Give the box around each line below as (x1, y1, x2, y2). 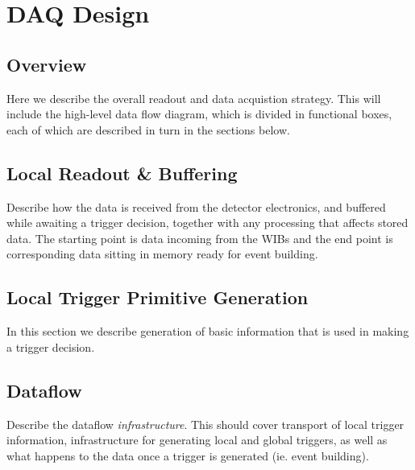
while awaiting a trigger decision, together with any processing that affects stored (6, 214, 409, 231)
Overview (6, 52, 87, 76)
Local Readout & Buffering (6, 160, 238, 185)
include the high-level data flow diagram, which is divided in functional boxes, (6, 105, 392, 122)
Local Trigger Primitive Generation (6, 285, 309, 310)
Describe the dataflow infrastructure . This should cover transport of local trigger (6, 415, 405, 432)
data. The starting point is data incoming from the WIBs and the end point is (6, 229, 393, 246)
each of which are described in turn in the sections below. (6, 121, 290, 138)
